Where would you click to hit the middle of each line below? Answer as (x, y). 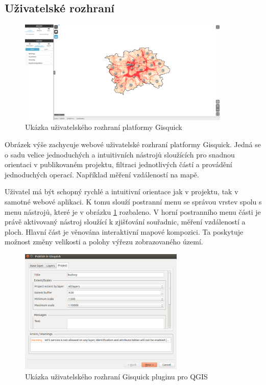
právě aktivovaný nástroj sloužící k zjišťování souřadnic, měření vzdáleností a (125, 222)
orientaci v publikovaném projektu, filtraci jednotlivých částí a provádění (118, 164)
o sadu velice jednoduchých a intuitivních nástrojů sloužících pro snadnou (120, 154)
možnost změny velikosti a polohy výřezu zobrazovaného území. (104, 242)
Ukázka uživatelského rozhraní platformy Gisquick (104, 127)
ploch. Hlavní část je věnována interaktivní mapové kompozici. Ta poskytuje (124, 231)
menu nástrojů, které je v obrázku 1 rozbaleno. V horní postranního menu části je (133, 211)
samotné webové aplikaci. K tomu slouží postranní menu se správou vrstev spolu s (133, 202)
